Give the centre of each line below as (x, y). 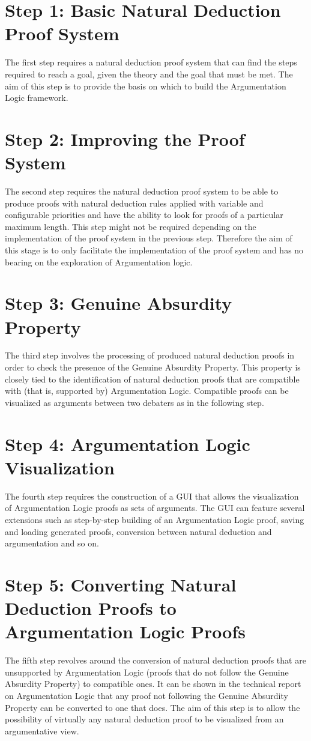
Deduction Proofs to (91, 608)
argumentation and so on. (52, 543)
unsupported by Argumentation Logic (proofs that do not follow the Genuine (147, 672)
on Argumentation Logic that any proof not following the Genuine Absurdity (146, 695)
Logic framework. (37, 98)
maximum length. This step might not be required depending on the (131, 226)
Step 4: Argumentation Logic (128, 443)
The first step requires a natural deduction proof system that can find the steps (151, 62)
